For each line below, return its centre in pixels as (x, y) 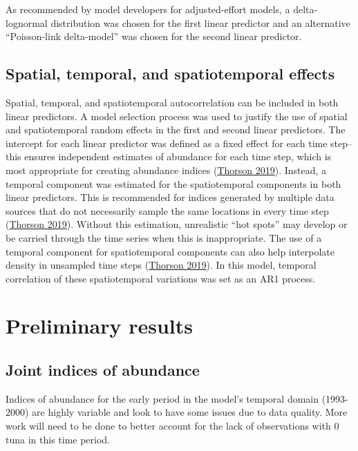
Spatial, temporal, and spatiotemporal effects (170, 74)
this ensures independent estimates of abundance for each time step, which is (169, 156)
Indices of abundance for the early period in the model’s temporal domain (162, 398)
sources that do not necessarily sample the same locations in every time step (167, 210)
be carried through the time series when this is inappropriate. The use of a (164, 237)
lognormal (27, 22)
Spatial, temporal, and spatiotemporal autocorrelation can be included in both (172, 102)
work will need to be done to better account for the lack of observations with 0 (172, 426)
